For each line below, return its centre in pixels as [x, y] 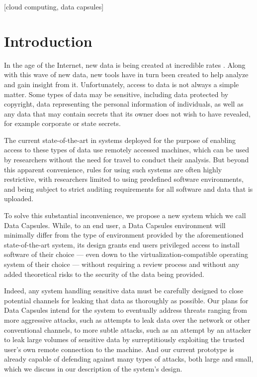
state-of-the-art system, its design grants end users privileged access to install [122, 244]
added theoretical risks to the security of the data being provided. [104, 274]
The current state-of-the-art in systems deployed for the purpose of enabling [120, 140]
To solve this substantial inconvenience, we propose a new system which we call [125, 215]
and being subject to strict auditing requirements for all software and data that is [128, 188]
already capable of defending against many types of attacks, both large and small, [129, 359]
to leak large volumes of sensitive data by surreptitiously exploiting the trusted [124, 339]
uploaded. [19, 198]
